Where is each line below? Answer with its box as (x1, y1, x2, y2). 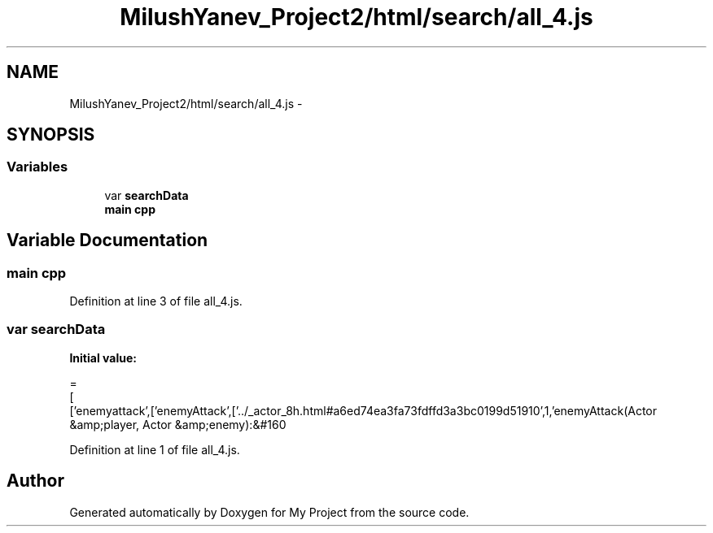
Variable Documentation (7, 230, 208, 251)
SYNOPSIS (7, 124, 95, 145)
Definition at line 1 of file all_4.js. (69, 442, 240, 457)
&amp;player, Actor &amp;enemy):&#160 (69, 417, 287, 431)
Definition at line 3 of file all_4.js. (69, 294, 243, 309)
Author (7, 470, 64, 492)
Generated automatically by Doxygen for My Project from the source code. (69, 505, 470, 519)
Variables (7, 158, 68, 175)
